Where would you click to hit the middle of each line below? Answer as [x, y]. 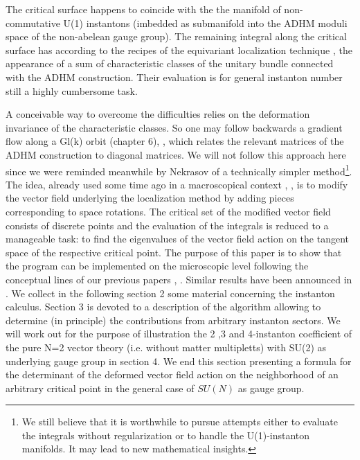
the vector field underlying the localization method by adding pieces [150, 198]
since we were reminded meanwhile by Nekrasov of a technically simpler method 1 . [179, 170]
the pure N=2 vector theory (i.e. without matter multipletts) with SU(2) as [166, 347]
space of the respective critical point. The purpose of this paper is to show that [174, 252]
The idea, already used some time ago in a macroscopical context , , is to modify [177, 184]
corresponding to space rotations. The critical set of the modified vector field [168, 211]
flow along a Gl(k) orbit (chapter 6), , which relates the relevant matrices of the [175, 141]
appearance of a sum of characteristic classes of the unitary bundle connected [170, 63]
